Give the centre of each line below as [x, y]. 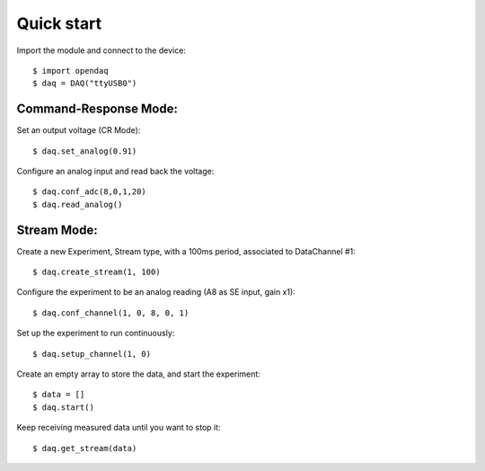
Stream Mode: [57, 230]
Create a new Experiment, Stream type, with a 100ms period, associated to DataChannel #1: [186, 251]
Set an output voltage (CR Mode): [79, 130]
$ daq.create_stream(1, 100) [97, 272]
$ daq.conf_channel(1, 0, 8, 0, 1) [111, 313]
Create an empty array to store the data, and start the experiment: [138, 374]
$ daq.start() [63, 407]
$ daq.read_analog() [78, 204]
